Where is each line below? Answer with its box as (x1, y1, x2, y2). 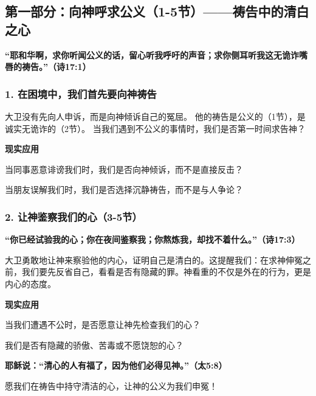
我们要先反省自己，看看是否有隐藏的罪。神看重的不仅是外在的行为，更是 (21, 265, 311, 278)
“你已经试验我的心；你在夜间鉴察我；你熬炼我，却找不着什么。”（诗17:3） (5, 233, 300, 246)
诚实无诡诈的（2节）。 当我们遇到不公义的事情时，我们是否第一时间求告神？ (5, 122, 306, 134)
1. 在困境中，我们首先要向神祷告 (5, 86, 157, 101)
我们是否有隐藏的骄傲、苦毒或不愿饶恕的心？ (5, 338, 184, 351)
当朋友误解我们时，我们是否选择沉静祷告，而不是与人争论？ (5, 183, 243, 196)
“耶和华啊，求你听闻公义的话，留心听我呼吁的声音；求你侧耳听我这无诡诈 (5, 48, 299, 61)
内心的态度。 (5, 277, 56, 290)
